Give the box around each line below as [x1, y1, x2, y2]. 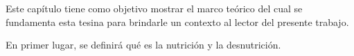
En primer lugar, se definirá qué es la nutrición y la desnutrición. [6, 38, 281, 52]
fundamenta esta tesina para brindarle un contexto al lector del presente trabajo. [6, 14, 349, 29]
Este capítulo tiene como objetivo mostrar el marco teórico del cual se [6, 1, 303, 15]
